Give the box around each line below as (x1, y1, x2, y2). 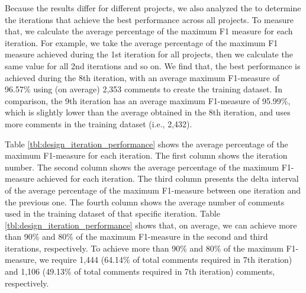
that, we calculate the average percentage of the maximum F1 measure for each (5, 25, 293, 37)
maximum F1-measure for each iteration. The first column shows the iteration (5, 149, 288, 162)
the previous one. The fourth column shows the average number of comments (5, 195, 285, 208)
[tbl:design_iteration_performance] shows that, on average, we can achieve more (5, 218, 297, 231)
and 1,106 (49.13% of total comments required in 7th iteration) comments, (5, 265, 275, 278)
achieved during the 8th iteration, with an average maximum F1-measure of (5, 71, 279, 83)
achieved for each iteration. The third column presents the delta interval (37, 172, 299, 185)
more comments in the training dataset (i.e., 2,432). (5, 117, 192, 130)
